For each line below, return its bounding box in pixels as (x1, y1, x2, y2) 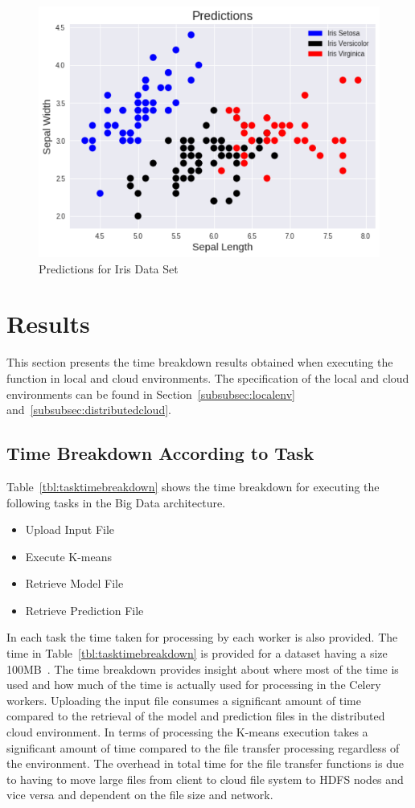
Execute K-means (25, 548, 112, 564)
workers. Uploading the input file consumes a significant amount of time (6, 691, 361, 708)
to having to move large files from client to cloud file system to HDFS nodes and (6, 770, 404, 787)
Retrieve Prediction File (25, 601, 144, 618)
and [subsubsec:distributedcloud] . (6, 401, 171, 418)
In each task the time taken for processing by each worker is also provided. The (6, 629, 398, 646)
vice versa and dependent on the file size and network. (6, 786, 273, 803)
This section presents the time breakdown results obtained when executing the (6, 354, 393, 371)
